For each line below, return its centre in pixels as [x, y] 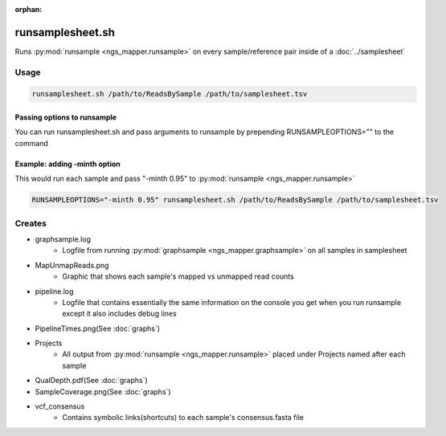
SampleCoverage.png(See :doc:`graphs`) [103, 391]
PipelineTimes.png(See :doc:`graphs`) [98, 328]
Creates [31, 223]
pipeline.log [54, 291]
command [31, 143]
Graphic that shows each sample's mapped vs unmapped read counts [178, 276]
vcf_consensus [60, 406]
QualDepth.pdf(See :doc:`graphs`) [91, 381]
